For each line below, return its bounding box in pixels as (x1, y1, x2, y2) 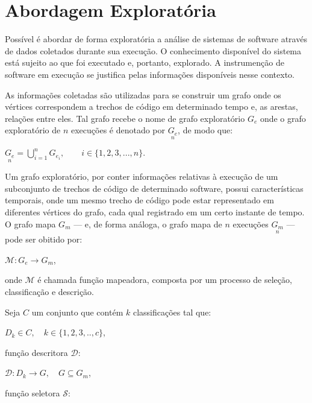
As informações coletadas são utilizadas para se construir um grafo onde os (5, 88, 281, 101)
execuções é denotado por (70, 124, 166, 136)
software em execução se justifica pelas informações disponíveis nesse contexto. (5, 68, 295, 80)
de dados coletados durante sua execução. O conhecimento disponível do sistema (5, 44, 302, 57)
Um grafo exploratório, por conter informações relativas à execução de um (5, 170, 278, 183)
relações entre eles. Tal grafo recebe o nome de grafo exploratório (5, 112, 245, 124)
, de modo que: (178, 124, 233, 136)
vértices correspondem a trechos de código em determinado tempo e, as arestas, (5, 100, 298, 113)
